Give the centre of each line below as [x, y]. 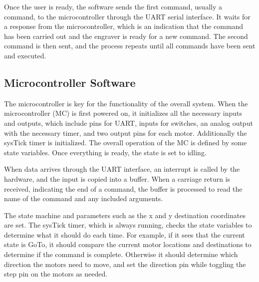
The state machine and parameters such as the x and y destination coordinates [125, 215]
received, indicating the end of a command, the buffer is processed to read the [123, 188]
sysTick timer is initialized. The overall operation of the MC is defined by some [126, 142]
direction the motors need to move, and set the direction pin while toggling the [125, 264]
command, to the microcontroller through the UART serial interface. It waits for [127, 16]
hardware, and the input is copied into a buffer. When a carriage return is [117, 178]
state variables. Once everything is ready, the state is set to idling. [105, 152]
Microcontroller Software [70, 82]
